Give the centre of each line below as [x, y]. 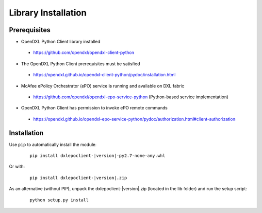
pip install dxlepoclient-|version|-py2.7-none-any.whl [98, 156]
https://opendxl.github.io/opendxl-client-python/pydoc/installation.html [104, 75]
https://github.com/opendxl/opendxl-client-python [84, 53]
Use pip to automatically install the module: [53, 144]
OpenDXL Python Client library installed [61, 42]
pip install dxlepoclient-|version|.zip [78, 178]
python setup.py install [59, 200]
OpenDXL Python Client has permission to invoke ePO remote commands [94, 108]
